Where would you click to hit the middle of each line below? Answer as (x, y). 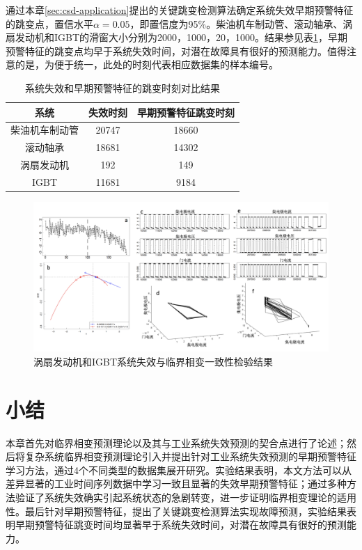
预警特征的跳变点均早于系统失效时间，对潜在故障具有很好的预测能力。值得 (176, 50)
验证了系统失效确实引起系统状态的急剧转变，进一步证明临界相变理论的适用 (186, 497)
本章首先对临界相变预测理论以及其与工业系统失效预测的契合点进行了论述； (176, 442)
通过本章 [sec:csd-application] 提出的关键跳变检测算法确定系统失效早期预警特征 (180, 10)
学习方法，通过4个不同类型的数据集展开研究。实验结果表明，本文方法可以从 (179, 470)
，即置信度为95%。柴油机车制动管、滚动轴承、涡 (241, 23)
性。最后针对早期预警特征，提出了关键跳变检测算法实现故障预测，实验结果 (176, 511)
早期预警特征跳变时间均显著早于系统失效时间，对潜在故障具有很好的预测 (181, 525)
